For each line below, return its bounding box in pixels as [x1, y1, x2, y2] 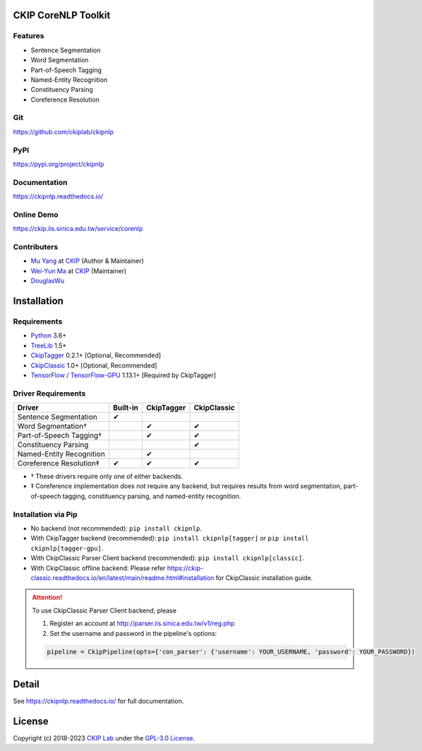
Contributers [13, 242, 59, 252]
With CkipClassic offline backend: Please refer [30, 564, 166, 572]
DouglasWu [30, 276, 65, 285]
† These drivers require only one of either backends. [30, 472, 183, 480]
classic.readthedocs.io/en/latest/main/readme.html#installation [30, 573, 215, 582]
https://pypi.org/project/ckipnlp [13, 160, 104, 168]
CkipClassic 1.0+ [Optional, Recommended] [30, 361, 157, 369]
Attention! [32, 593, 63, 602]
